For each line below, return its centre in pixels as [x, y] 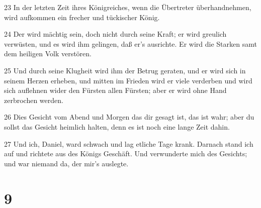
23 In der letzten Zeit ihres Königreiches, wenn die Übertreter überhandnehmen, [128, 7]
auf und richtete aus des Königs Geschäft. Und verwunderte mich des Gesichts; [126, 153]
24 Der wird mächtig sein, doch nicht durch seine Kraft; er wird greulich [115, 34]
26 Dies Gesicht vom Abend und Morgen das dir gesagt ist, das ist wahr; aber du [129, 117]
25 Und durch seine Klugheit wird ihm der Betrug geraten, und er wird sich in [125, 70]
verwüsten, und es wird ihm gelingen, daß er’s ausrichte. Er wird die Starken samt [130, 43]
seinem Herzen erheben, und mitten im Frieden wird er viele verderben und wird [128, 80]
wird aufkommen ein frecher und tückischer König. [82, 17]
